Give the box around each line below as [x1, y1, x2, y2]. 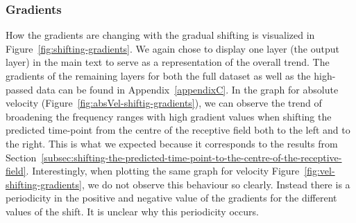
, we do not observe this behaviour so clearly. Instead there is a [81, 177, 350, 191]
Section [6, 150, 37, 164]
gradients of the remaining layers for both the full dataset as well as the [6, 69, 311, 82]
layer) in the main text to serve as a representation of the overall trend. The [6, 55, 330, 69]
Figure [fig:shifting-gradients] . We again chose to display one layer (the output [6, 41, 339, 55]
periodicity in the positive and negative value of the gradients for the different [6, 190, 337, 205]
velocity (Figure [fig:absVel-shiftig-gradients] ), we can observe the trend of [6, 96, 322, 110]
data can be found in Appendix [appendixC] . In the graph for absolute [36, 82, 339, 96]
